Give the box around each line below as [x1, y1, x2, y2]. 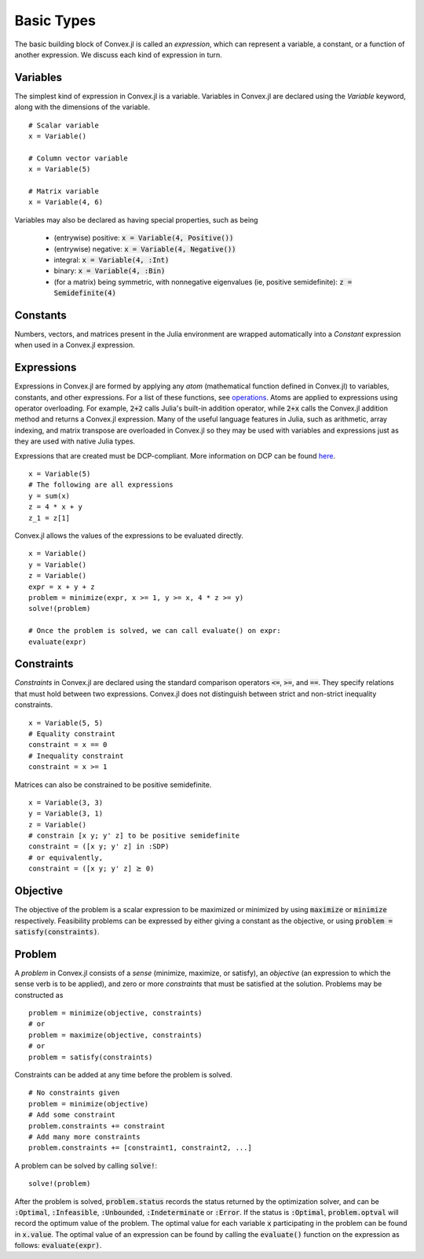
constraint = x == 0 [28, 740, 108, 749]
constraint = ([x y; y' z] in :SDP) [28, 842, 170, 851]
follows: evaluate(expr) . [14, 1241, 102, 1250]
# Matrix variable [28, 186, 100, 196]
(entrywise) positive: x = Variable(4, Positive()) [53, 233, 234, 243]
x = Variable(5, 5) [28, 718, 104, 727]
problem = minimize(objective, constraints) [28, 1009, 203, 1018]
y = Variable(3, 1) [28, 809, 104, 818]
